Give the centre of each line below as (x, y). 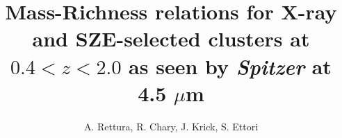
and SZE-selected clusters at (171, 38)
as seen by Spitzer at (230, 66)
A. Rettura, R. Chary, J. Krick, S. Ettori (171, 126)
